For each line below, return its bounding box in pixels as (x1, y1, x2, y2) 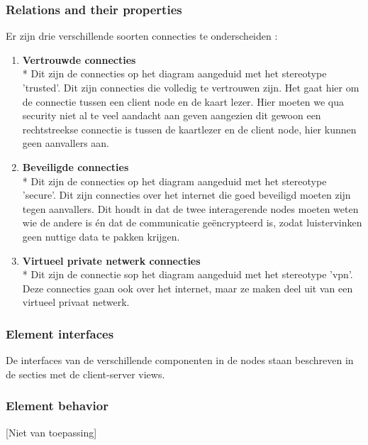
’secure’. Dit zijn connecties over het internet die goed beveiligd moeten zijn (22, 187, 351, 202)
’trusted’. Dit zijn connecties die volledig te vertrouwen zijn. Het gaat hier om (22, 80, 359, 94)
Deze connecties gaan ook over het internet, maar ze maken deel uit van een (22, 280, 353, 295)
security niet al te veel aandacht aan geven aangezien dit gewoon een (22, 108, 321, 123)
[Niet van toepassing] (6, 424, 97, 439)
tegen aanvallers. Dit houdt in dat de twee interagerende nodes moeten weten (22, 201, 359, 216)
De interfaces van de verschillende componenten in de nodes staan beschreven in (6, 353, 354, 368)
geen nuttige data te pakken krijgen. (22, 229, 180, 243)
